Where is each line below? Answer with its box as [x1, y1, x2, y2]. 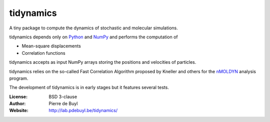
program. [9, 75, 28, 81]
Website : [9, 108, 28, 114]
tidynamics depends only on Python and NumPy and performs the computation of [9, 34, 178, 40]
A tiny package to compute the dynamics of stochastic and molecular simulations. [9, 25, 178, 31]
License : [9, 94, 27, 100]
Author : [9, 101, 26, 107]
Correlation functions [21, 50, 65, 56]
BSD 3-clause [48, 94, 77, 100]
